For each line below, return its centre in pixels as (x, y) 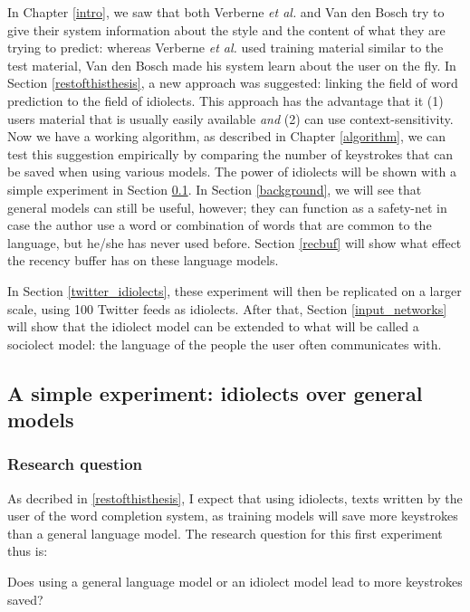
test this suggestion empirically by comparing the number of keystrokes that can (230, 153)
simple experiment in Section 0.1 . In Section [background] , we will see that (215, 189)
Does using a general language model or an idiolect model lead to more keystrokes (235, 582)
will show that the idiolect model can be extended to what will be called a (213, 326)
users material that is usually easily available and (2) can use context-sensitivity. (230, 118)
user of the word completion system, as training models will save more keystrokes (233, 516)
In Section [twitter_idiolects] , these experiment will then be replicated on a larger (235, 290)
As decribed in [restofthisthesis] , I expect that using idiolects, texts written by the (235, 497)
